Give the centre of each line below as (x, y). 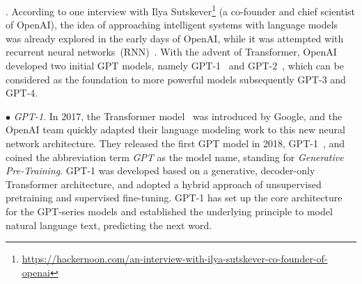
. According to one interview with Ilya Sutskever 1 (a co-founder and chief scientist (181, 10)
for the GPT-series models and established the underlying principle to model (169, 211)
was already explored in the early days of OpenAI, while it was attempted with (175, 38)
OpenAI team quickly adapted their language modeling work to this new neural (175, 130)
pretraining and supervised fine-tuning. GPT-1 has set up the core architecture (174, 198)
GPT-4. (22, 93)
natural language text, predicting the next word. (109, 225)
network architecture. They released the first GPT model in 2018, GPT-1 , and (175, 143)
